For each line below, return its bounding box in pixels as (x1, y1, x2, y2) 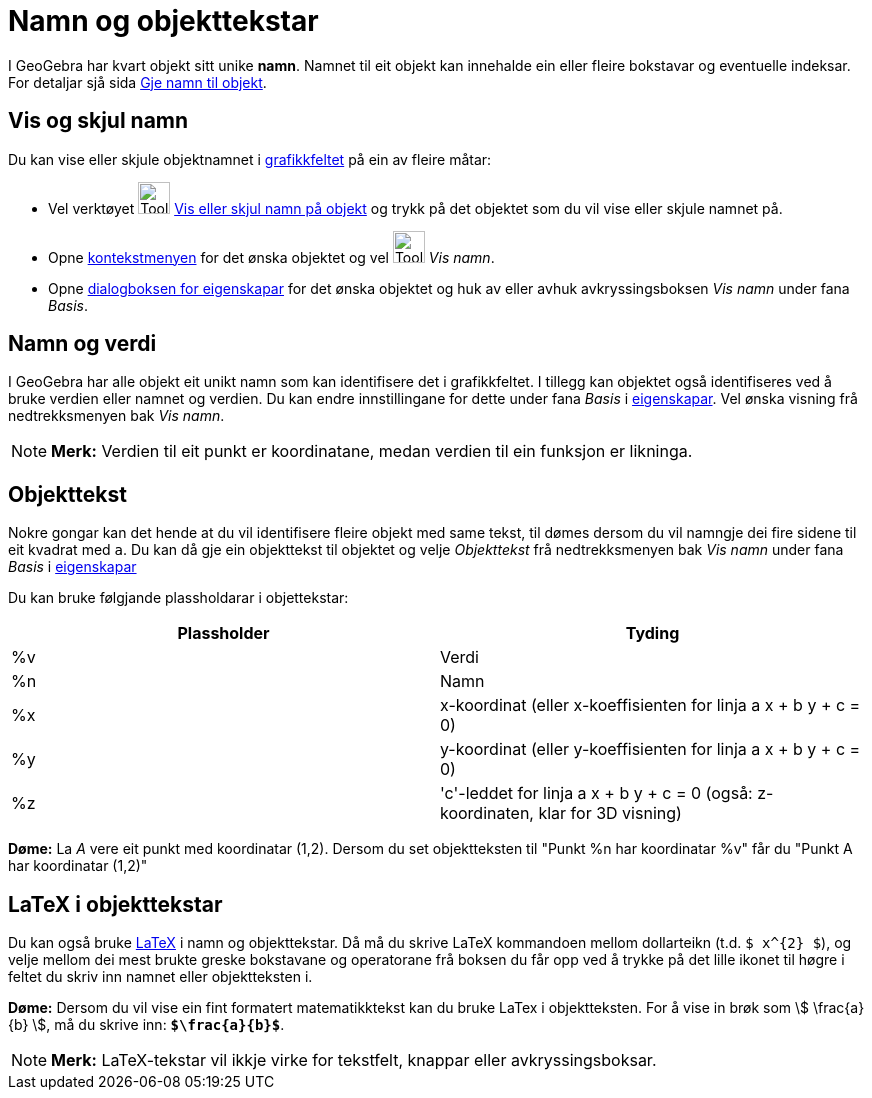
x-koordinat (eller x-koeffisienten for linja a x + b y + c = (440, 695, 861, 716)
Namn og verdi (8, 331, 157, 357)
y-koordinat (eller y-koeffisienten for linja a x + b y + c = (440, 739, 861, 760)
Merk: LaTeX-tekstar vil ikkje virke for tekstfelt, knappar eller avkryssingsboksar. (51, 1050, 657, 1071)
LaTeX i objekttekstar (8, 891, 223, 917)
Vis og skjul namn (8, 108, 189, 134)
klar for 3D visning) (538, 803, 682, 824)
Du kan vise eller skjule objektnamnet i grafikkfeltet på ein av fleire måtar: (8, 150, 492, 168)
